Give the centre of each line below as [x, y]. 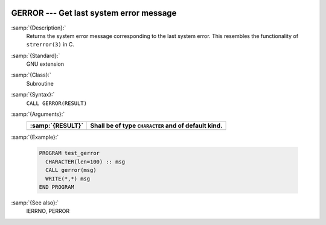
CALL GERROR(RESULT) [57, 103]
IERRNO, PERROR [48, 211]
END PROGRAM [57, 187]
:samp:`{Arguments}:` [38, 114]
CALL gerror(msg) [71, 170]
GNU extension [45, 64]
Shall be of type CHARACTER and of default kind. [156, 125]
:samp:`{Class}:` [31, 75]
